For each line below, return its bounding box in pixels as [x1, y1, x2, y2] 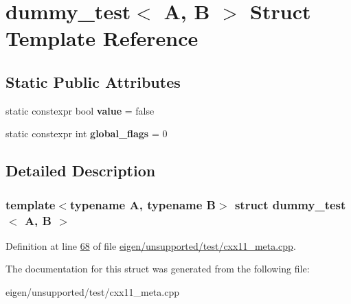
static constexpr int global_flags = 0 [5, 126, 168, 141]
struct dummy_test [234, 196, 346, 213]
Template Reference [5, 24, 199, 52]
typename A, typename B [69, 196, 216, 213]
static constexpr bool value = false [5, 103, 155, 117]
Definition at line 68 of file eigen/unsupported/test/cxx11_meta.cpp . [5, 238, 296, 253]
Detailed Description [5, 160, 156, 181]
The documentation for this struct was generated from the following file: [5, 261, 310, 276]
